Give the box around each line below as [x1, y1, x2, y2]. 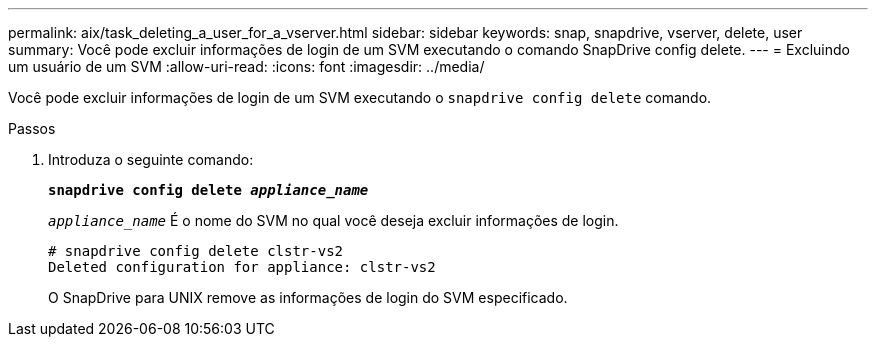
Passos [8, 120, 56, 137]
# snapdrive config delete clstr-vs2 [48, 243, 344, 259]
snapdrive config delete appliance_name [48, 182, 369, 198]
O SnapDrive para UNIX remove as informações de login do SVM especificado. [48, 289, 568, 306]
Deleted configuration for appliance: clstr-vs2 [48, 259, 436, 275]
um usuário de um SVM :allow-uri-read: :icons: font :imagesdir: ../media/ [8, 58, 485, 75]
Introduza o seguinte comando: [48, 151, 254, 168]
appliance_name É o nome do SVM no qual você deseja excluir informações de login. [48, 212, 619, 229]
